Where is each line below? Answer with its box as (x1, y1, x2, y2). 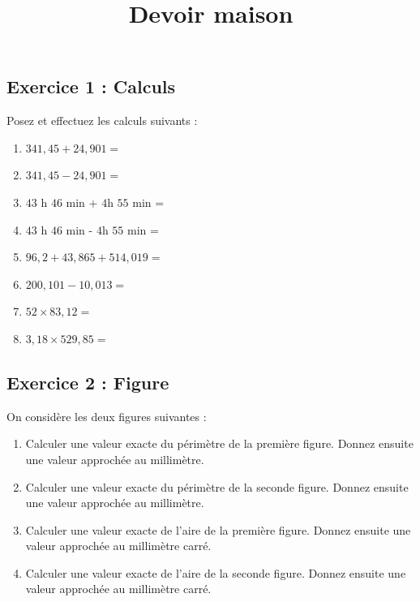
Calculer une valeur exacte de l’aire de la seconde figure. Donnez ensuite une (25, 564, 406, 581)
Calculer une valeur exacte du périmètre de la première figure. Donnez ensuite (25, 435, 414, 452)
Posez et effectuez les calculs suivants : (6, 112, 198, 129)
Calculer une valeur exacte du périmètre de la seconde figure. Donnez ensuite (25, 478, 409, 495)
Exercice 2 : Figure (6, 369, 169, 394)
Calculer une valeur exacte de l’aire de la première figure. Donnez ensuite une (25, 521, 411, 538)
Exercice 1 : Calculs (6, 74, 176, 99)
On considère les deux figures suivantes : (6, 407, 207, 424)
